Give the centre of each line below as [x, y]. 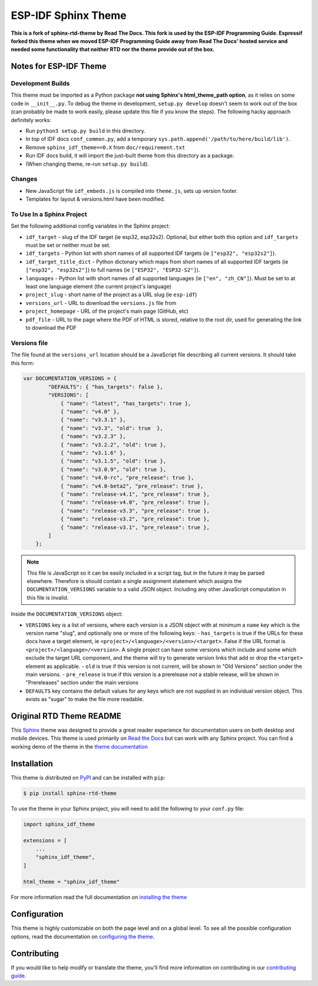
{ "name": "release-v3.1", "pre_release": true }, [135, 527]
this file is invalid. [48, 597]
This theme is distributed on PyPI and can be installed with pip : [88, 777]
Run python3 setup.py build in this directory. [85, 131]
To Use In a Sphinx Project [49, 214]
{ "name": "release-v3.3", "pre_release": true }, [135, 511]
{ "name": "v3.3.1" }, [93, 420]
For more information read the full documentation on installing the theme [99, 897]
